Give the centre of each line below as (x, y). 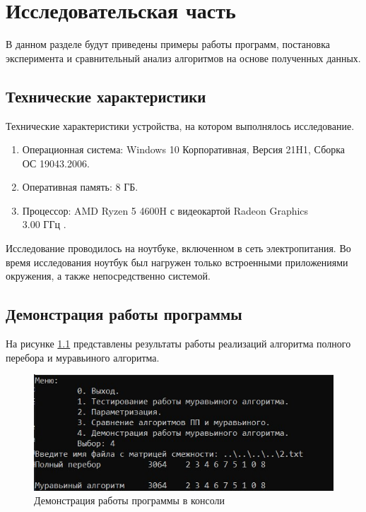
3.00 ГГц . (44, 224)
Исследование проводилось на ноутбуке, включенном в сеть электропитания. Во (178, 248)
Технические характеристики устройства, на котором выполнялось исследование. (180, 125)
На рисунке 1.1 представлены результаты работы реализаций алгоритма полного (178, 344)
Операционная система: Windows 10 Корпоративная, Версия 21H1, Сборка (184, 149)
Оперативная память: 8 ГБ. (80, 187)
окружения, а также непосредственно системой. (108, 276)
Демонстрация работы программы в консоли (130, 500)
